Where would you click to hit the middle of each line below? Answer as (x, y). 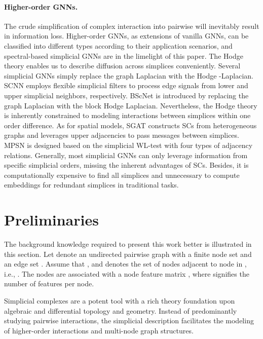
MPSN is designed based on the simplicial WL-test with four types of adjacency (128, 145)
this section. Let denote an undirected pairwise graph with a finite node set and (128, 254)
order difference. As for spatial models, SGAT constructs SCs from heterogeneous (130, 125)
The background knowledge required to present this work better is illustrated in (128, 244)
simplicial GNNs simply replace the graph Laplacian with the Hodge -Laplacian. (129, 75)
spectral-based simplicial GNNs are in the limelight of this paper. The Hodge (124, 55)
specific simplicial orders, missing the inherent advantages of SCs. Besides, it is (126, 165)
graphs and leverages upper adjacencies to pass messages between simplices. (122, 135)
